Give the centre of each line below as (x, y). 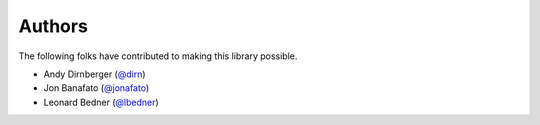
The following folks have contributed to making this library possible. (158, 56)
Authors (53, 26)
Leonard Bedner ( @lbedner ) (101, 102)
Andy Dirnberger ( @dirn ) (94, 74)
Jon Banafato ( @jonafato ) (96, 88)
